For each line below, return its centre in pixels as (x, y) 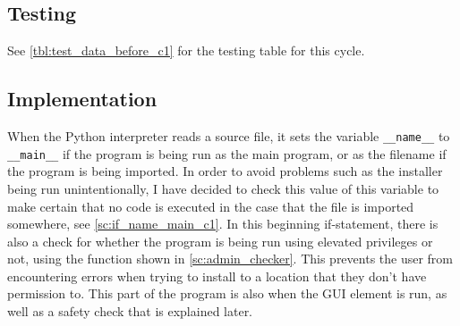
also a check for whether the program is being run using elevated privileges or (220, 241)
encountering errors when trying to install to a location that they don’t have (217, 276)
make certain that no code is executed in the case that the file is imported (211, 206)
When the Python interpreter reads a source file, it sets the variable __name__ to (229, 136)
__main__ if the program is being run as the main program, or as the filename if (227, 153)
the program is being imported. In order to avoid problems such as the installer (225, 171)
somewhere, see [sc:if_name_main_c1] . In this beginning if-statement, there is (223, 224)
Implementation (82, 99)
